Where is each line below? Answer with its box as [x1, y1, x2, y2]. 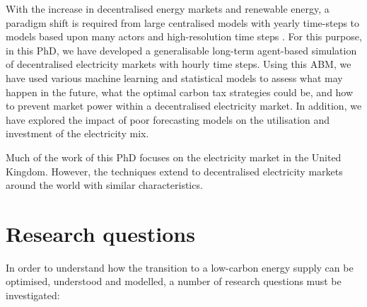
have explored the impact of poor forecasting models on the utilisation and [6, 112, 330, 127]
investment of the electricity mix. [6, 126, 149, 141]
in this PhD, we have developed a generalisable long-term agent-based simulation [6, 42, 357, 57]
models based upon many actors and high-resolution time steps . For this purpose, [6, 29, 362, 44]
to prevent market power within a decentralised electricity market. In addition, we [6, 98, 362, 113]
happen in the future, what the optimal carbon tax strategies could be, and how [6, 84, 354, 99]
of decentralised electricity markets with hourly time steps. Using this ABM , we [6, 57, 351, 71]
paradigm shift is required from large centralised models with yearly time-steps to [6, 15, 360, 30]
